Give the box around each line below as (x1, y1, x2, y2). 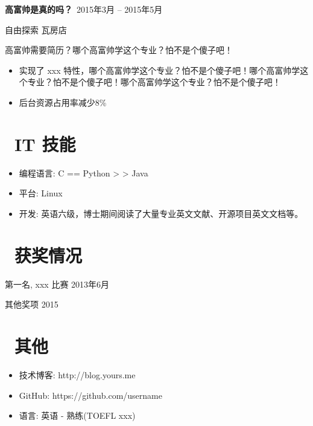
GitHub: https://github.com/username (19, 389, 162, 401)
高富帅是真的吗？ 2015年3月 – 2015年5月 (5, 3, 163, 15)
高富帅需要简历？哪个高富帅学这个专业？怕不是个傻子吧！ (5, 44, 233, 56)
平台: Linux (19, 187, 63, 199)
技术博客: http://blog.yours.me (19, 368, 136, 381)
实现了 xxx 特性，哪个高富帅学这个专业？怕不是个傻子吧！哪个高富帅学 (19, 63, 300, 76)
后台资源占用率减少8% (19, 95, 107, 108)
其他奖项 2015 (5, 298, 58, 311)
